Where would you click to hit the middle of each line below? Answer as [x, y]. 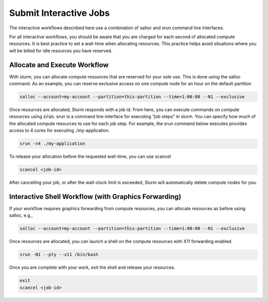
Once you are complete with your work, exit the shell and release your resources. [92, 267]
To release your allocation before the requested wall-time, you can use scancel [90, 157]
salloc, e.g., [21, 215]
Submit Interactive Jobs [60, 13]
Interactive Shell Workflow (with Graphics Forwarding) [95, 197]
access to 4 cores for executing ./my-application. [60, 130]
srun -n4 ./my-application [52, 144]
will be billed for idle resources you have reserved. [61, 51]
